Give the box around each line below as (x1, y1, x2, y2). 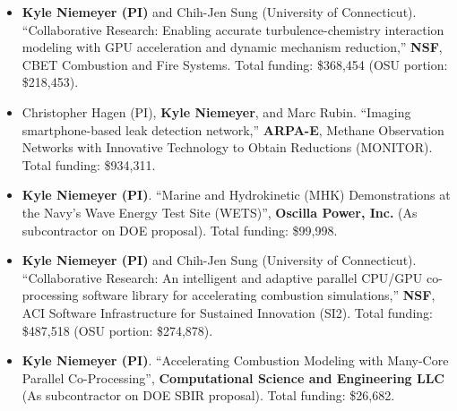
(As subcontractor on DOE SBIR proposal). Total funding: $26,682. (22, 386, 395, 405)
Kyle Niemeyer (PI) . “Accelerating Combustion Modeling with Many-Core (22, 351, 449, 370)
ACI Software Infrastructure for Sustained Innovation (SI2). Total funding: (22, 303, 433, 321)
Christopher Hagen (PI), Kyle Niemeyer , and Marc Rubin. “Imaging (22, 102, 411, 121)
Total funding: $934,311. (22, 155, 156, 174)
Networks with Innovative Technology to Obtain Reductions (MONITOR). (22, 138, 433, 157)
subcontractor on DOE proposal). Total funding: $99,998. (22, 220, 338, 239)
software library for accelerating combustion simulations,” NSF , (82, 286, 435, 304)
